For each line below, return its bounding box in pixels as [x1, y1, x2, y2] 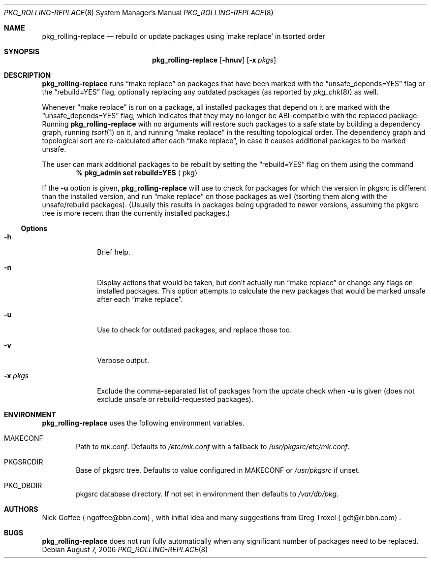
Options [21, 224, 48, 232]
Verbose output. [97, 356, 149, 364]
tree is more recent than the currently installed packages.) [42, 209, 230, 217]
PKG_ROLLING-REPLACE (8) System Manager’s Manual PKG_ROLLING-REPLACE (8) [4, 8, 274, 17]
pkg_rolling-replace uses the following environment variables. [42, 419, 245, 427]
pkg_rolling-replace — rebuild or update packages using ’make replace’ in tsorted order [42, 32, 325, 40]
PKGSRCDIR [4, 458, 43, 466]
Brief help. [97, 248, 130, 256]
